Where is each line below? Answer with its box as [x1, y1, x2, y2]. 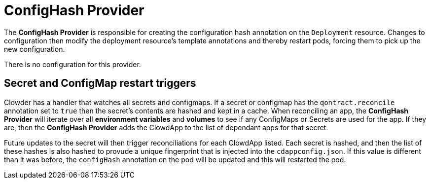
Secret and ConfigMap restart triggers [4, 77, 196, 90]
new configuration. [4, 44, 65, 53]
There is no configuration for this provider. [4, 60, 141, 69]
